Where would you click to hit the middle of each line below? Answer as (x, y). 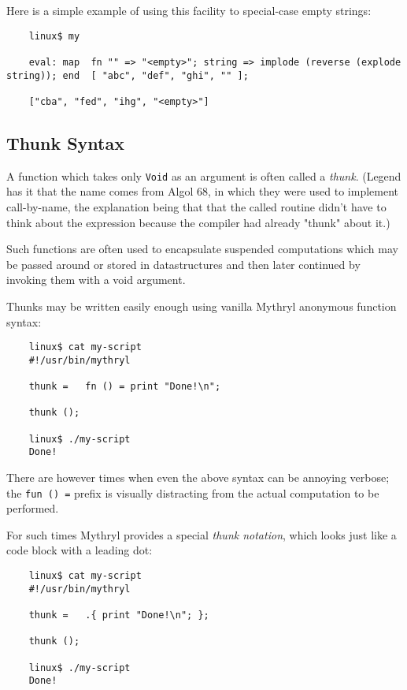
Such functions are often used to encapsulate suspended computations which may (202, 249)
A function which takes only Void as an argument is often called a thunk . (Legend (204, 175)
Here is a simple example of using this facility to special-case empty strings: (189, 10)
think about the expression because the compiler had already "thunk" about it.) (198, 222)
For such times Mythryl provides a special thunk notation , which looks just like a (202, 534)
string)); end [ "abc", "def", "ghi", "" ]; (128, 75)
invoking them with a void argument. (96, 280)
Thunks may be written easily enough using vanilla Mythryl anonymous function (202, 306)
